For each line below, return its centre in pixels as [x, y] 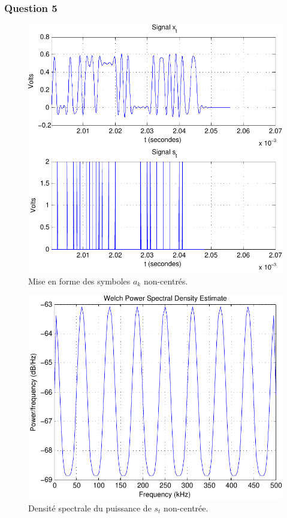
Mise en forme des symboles [79, 281]
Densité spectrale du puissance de [90, 508]
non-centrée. [186, 508]
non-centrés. [166, 281]
